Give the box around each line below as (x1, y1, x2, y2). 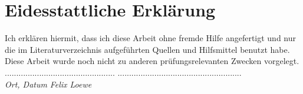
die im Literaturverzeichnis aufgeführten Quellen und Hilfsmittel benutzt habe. (5, 43, 290, 55)
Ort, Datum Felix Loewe (5, 78, 92, 90)
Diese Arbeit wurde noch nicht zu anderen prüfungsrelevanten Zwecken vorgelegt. (5, 55, 299, 67)
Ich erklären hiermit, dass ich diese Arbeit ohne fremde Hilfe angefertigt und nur (5, 32, 297, 44)
